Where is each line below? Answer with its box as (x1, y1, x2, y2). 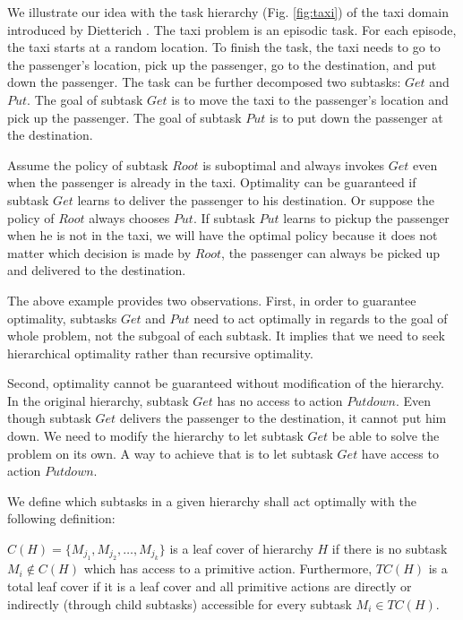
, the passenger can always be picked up (221, 243, 441, 262)
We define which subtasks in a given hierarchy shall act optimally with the (7, 491, 416, 510)
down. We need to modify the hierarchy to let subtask (7, 426, 304, 445)
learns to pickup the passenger (283, 208, 450, 227)
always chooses (89, 208, 170, 227)
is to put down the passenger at (270, 108, 443, 126)
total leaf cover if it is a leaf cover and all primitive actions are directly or (7, 577, 412, 596)
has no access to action (217, 391, 343, 409)
